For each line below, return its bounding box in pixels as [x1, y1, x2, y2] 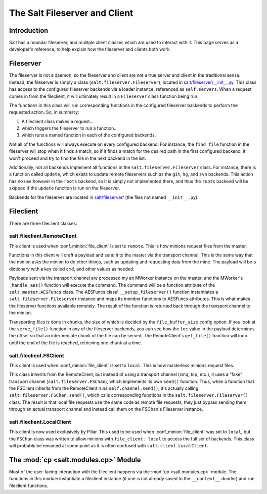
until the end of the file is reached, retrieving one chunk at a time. [9, 340, 142, 346]
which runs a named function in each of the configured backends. [21, 132, 156, 138]
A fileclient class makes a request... [21, 118, 94, 124]
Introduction [9, 26, 48, 35]
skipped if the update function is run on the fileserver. [9, 185, 120, 191]
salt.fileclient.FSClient [9, 352, 64, 359]
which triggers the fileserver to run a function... [21, 125, 118, 131]
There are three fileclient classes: [9, 220, 78, 226]
